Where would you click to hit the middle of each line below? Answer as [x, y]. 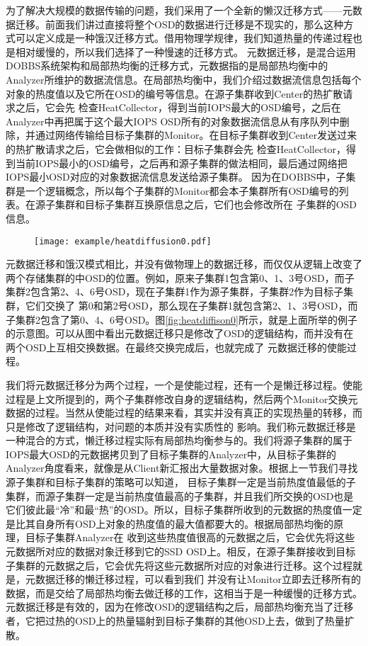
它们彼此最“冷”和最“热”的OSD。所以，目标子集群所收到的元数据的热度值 [174, 510]
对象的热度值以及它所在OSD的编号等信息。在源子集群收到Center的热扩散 [174, 93]
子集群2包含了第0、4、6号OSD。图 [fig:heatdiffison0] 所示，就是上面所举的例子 [182, 319]
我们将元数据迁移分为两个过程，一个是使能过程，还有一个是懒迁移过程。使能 [184, 384]
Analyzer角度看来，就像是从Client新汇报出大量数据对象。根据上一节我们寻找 [182, 468]
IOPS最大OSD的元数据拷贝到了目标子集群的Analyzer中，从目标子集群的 [171, 454]
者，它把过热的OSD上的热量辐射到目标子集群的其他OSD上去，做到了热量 [175, 620]
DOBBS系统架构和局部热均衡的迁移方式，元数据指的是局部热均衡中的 [167, 66]
